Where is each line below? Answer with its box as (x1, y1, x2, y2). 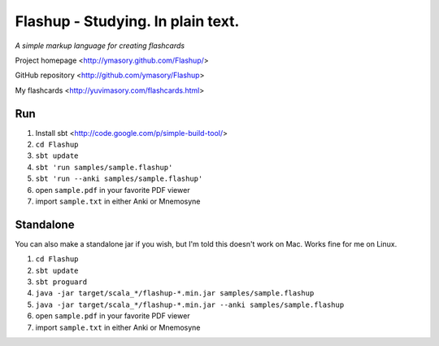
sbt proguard (35, 278, 88, 287)
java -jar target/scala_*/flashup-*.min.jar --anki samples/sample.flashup (35, 300, 345, 309)
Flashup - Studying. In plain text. (15, 12, 240, 30)
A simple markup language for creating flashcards (15, 41, 185, 50)
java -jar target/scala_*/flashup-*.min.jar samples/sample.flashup (35, 289, 315, 298)
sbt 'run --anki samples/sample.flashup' (35, 174, 203, 183)
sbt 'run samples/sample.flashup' (35, 163, 173, 172)
